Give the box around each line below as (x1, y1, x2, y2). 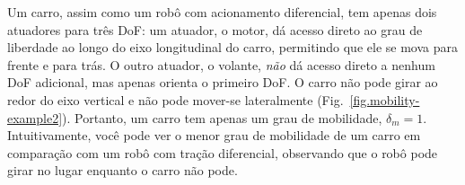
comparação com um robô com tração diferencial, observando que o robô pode (7, 143, 438, 162)
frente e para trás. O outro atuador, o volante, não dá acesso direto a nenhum (7, 55, 435, 74)
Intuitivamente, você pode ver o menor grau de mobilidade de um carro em (7, 126, 421, 145)
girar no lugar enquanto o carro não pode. (7, 161, 238, 180)
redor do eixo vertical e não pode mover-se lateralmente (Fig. (7, 90, 344, 109)
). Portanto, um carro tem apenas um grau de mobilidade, (62, 108, 382, 127)
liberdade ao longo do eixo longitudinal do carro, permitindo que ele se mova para (7, 38, 458, 57)
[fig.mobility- (349, 90, 420, 109)
